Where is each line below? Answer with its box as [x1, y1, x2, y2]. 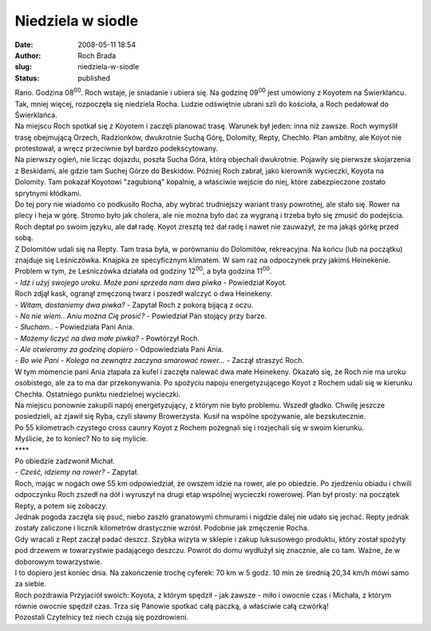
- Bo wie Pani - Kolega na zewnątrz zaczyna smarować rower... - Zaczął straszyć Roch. [14, 356, 305, 365]
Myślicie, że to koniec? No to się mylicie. [14, 434, 148, 444]
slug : [14, 62, 32, 72]
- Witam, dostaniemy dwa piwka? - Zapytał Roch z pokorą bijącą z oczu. [14, 300, 254, 310]
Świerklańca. [14, 110, 57, 120]
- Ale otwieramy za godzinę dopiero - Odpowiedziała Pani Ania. [14, 345, 224, 354]
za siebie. [14, 579, 47, 589]
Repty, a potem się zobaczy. [14, 501, 108, 511]
